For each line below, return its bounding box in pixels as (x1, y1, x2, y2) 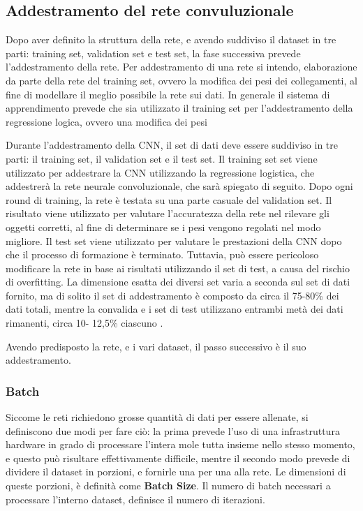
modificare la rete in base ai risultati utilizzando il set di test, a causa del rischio (6, 260, 350, 275)
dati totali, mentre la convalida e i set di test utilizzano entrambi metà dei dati (6, 302, 343, 316)
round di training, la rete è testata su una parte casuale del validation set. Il (6, 192, 332, 207)
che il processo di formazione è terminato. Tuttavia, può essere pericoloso (6, 247, 319, 262)
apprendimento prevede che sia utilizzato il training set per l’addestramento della (6, 101, 353, 115)
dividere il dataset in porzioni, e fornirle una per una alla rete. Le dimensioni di (6, 464, 346, 479)
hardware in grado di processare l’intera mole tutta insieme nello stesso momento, (6, 437, 355, 452)
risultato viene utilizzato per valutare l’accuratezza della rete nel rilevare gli (6, 206, 329, 221)
